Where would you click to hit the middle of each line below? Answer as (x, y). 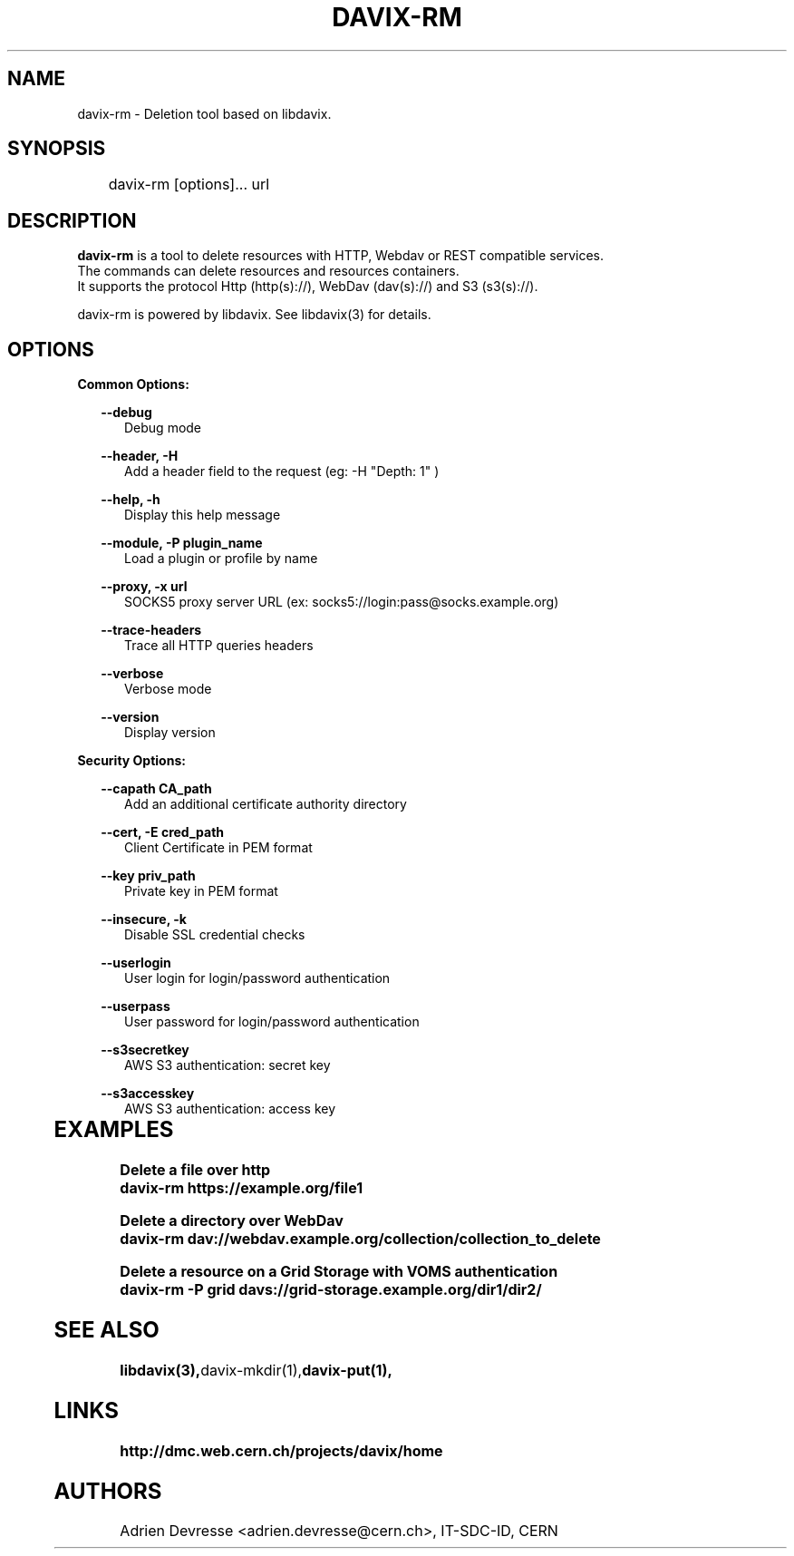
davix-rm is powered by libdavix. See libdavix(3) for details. (254, 315)
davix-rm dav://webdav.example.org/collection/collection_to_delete (360, 1239)
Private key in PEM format (201, 891)
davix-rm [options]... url (189, 185)
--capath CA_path (156, 789)
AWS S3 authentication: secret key (228, 1065)
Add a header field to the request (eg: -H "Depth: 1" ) (282, 472)
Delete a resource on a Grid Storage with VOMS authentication (339, 1272)
